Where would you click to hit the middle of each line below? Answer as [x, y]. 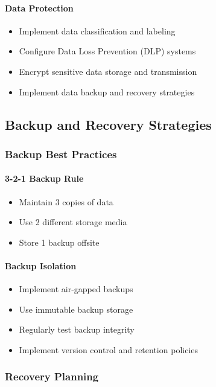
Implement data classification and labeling [97, 30]
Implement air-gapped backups [76, 289]
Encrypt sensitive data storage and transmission [108, 71]
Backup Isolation [41, 265]
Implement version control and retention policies [109, 349]
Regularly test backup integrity [77, 329]
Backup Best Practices [61, 154]
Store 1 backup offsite [59, 242]
